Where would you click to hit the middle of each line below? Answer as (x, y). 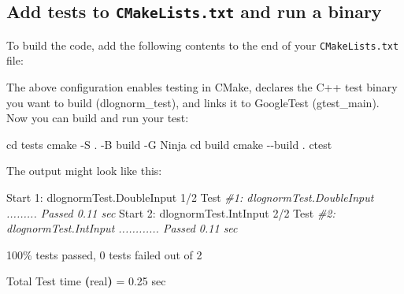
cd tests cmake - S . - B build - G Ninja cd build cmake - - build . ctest (169, 144)
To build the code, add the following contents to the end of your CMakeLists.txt (203, 45)
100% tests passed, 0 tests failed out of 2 (104, 254)
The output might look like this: (84, 171)
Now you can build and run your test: (98, 118)
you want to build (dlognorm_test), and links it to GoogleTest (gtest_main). (193, 102)
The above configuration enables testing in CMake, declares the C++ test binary (202, 87)
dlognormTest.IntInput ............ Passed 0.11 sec (122, 228)
